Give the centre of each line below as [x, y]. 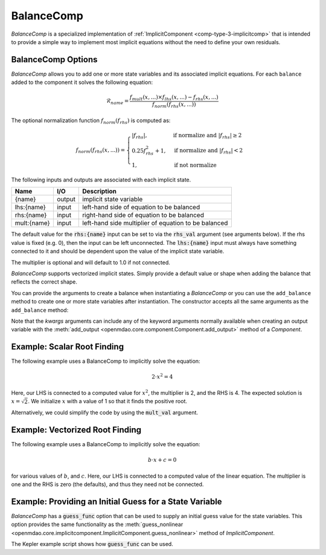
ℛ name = [117, 102]
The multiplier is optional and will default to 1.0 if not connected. [91, 262]
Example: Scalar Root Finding [67, 347]
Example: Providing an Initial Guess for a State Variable [117, 501]
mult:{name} [33, 223]
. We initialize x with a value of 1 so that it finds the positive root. [107, 401]
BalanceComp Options [54, 60]
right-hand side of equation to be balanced [143, 215]
